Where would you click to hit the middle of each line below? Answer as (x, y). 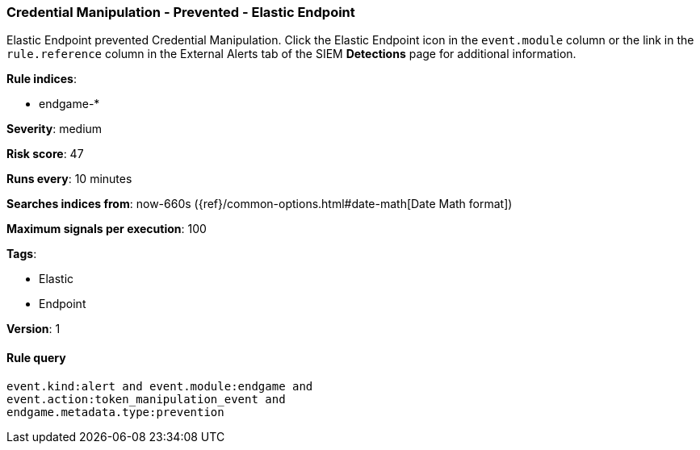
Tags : (22, 254)
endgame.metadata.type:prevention (115, 412)
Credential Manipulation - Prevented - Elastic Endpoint (181, 12)
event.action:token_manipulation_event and (146, 399)
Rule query (36, 357)
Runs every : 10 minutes (69, 179)
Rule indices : (42, 79)
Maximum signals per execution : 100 (107, 229)
